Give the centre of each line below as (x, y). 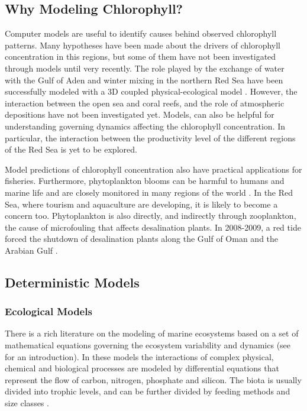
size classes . (27, 403)
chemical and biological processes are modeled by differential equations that (142, 368)
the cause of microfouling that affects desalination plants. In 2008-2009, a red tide (153, 227)
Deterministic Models (72, 282)
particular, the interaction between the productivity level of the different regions (150, 137)
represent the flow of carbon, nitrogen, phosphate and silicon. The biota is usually (153, 379)
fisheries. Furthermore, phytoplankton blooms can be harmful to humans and (145, 181)
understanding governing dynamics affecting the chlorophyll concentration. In (145, 126)
